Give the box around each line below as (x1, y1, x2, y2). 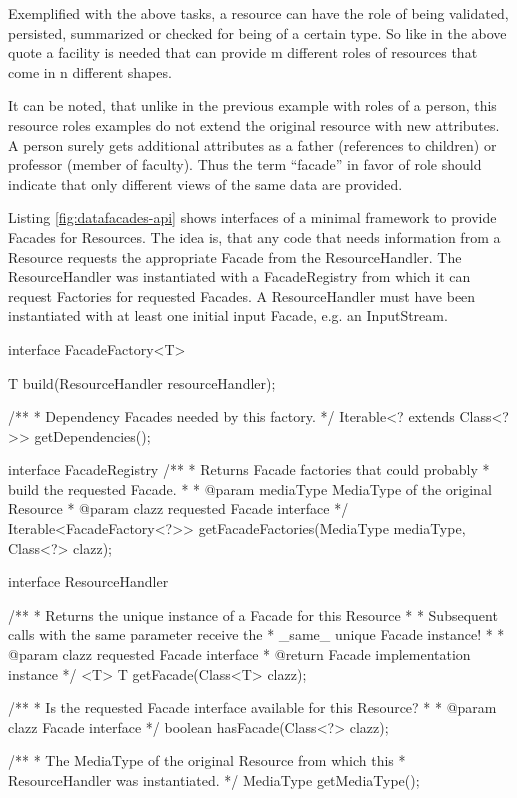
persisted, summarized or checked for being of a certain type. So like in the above (8, 22, 507, 43)
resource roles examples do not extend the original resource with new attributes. (8, 114, 500, 135)
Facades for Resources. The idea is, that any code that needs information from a (8, 226, 501, 247)
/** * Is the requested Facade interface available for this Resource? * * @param (8, 697, 497, 718)
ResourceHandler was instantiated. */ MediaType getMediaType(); (8, 770, 420, 790)
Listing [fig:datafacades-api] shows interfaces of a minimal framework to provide (8, 207, 497, 228)
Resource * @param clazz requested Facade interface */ (8, 498, 349, 519)
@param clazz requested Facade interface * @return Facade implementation (8, 644, 471, 665)
